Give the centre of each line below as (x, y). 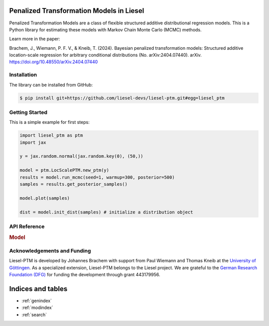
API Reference (27, 226)
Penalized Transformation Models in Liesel (77, 11)
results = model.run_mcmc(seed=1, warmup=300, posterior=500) (97, 177)
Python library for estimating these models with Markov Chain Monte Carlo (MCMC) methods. (105, 29)
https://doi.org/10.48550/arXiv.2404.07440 (54, 62)
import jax (33, 142)
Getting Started (28, 112)
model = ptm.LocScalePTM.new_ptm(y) (65, 170)
